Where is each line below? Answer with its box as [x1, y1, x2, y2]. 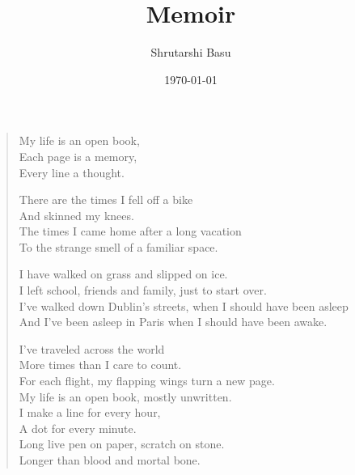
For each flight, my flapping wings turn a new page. [19, 372, 275, 389]
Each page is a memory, [19, 147, 137, 164]
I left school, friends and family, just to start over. [19, 282, 267, 299]
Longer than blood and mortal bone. [19, 452, 201, 468]
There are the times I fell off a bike [19, 191, 193, 208]
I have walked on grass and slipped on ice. [19, 265, 228, 282]
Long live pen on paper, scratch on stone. [19, 435, 225, 452]
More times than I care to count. [19, 356, 182, 373]
